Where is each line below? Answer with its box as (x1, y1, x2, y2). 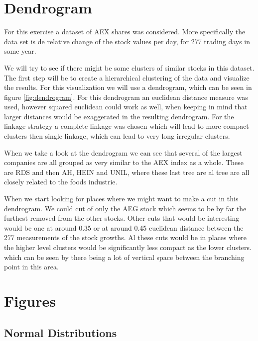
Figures (4, 290, 56, 311)
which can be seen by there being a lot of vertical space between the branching (4, 252, 245, 262)
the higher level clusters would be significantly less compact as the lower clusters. (4, 242, 252, 252)
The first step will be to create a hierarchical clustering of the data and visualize (4, 72, 250, 83)
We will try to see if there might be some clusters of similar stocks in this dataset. (4, 62, 255, 73)
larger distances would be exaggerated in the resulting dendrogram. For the (4, 111, 234, 121)
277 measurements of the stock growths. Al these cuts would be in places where (4, 232, 247, 243)
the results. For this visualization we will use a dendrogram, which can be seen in (4, 82, 252, 92)
